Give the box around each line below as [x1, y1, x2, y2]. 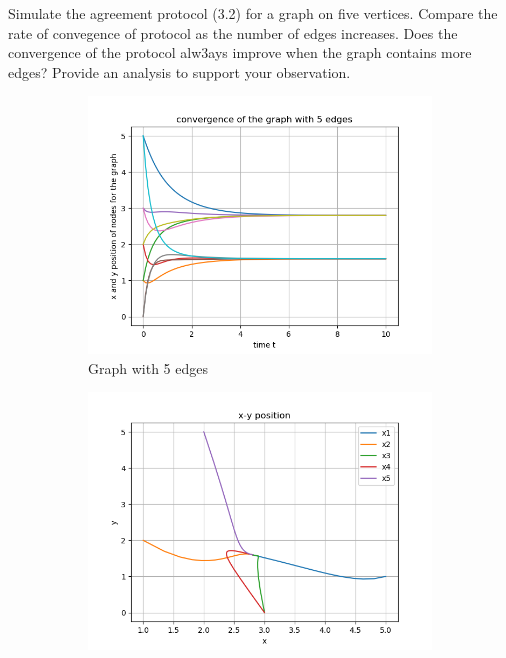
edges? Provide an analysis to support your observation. [8, 61, 351, 82]
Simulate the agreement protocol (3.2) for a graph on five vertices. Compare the [8, 3, 498, 23]
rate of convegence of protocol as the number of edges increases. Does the [8, 22, 458, 43]
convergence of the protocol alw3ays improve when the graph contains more [8, 42, 472, 63]
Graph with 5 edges [88, 357, 208, 378]
